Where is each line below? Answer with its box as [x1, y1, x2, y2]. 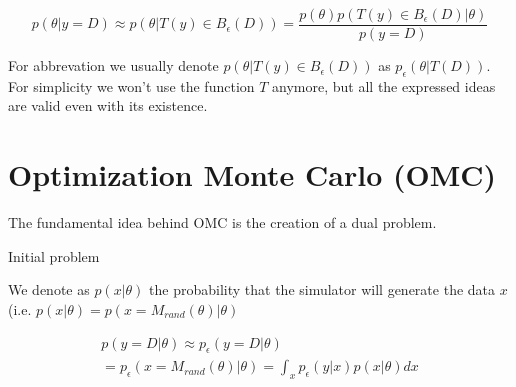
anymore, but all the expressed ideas [272, 75, 496, 96]
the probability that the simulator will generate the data [149, 279, 496, 300]
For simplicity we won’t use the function [8, 75, 255, 96]
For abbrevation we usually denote [8, 55, 219, 76]
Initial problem [8, 245, 100, 266]
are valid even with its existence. [8, 95, 208, 116]
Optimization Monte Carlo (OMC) [8, 154, 497, 195]
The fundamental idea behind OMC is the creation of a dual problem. [8, 212, 437, 233]
